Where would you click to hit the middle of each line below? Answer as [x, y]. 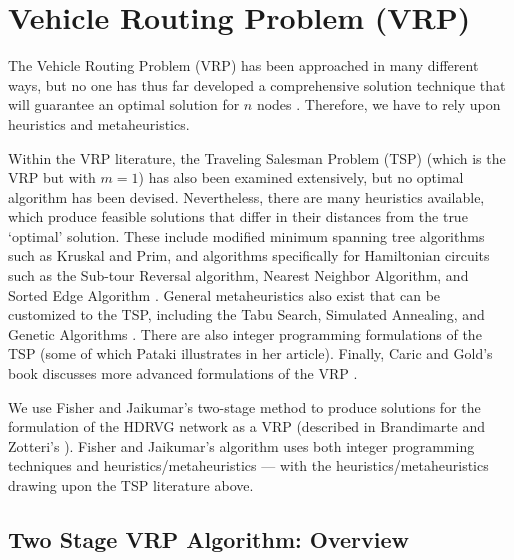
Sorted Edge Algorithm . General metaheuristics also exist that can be [224, 294]
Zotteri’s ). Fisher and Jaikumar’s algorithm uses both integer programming [241, 445]
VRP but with [52, 177]
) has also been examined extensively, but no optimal [301, 177]
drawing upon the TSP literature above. [131, 485]
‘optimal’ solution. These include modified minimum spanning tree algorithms [246, 235]
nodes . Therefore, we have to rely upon [378, 104]
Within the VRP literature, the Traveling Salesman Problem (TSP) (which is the [257, 157]
